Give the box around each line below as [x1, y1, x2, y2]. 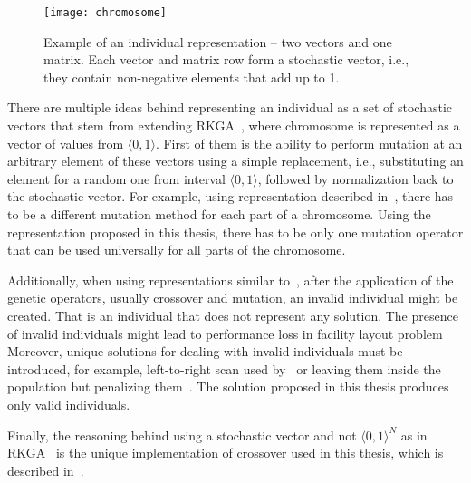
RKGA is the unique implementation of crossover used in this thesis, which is [7, 443, 444, 462]
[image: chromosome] [43, 6, 168, 19]
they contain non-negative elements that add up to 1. [43, 67, 340, 86]
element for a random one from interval [7, 169, 226, 188]
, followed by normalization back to [257, 169, 454, 188]
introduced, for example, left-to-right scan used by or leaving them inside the [7, 359, 441, 378]
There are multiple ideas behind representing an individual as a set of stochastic [7, 98, 453, 117]
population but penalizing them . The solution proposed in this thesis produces [7, 377, 449, 396]
